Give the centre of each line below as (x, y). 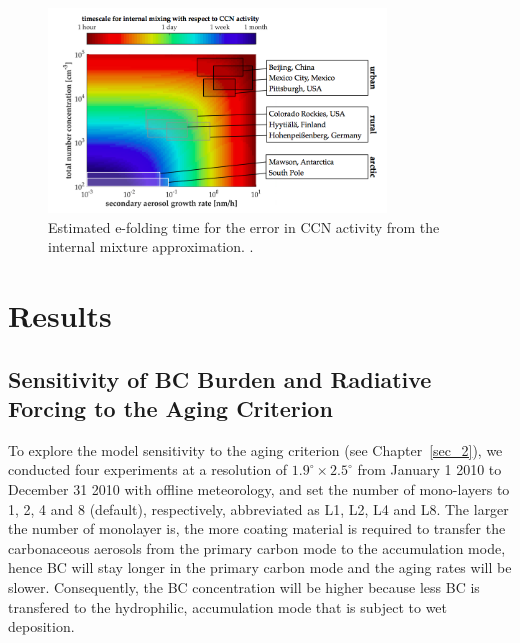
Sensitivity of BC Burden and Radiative (220, 378)
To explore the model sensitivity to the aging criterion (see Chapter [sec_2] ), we (255, 449)
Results (60, 314)
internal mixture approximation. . (151, 246)
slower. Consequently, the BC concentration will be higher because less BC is (244, 586)
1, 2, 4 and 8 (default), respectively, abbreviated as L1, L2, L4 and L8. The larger (258, 508)
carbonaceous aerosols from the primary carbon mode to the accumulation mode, (257, 547)
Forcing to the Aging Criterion (170, 407)
